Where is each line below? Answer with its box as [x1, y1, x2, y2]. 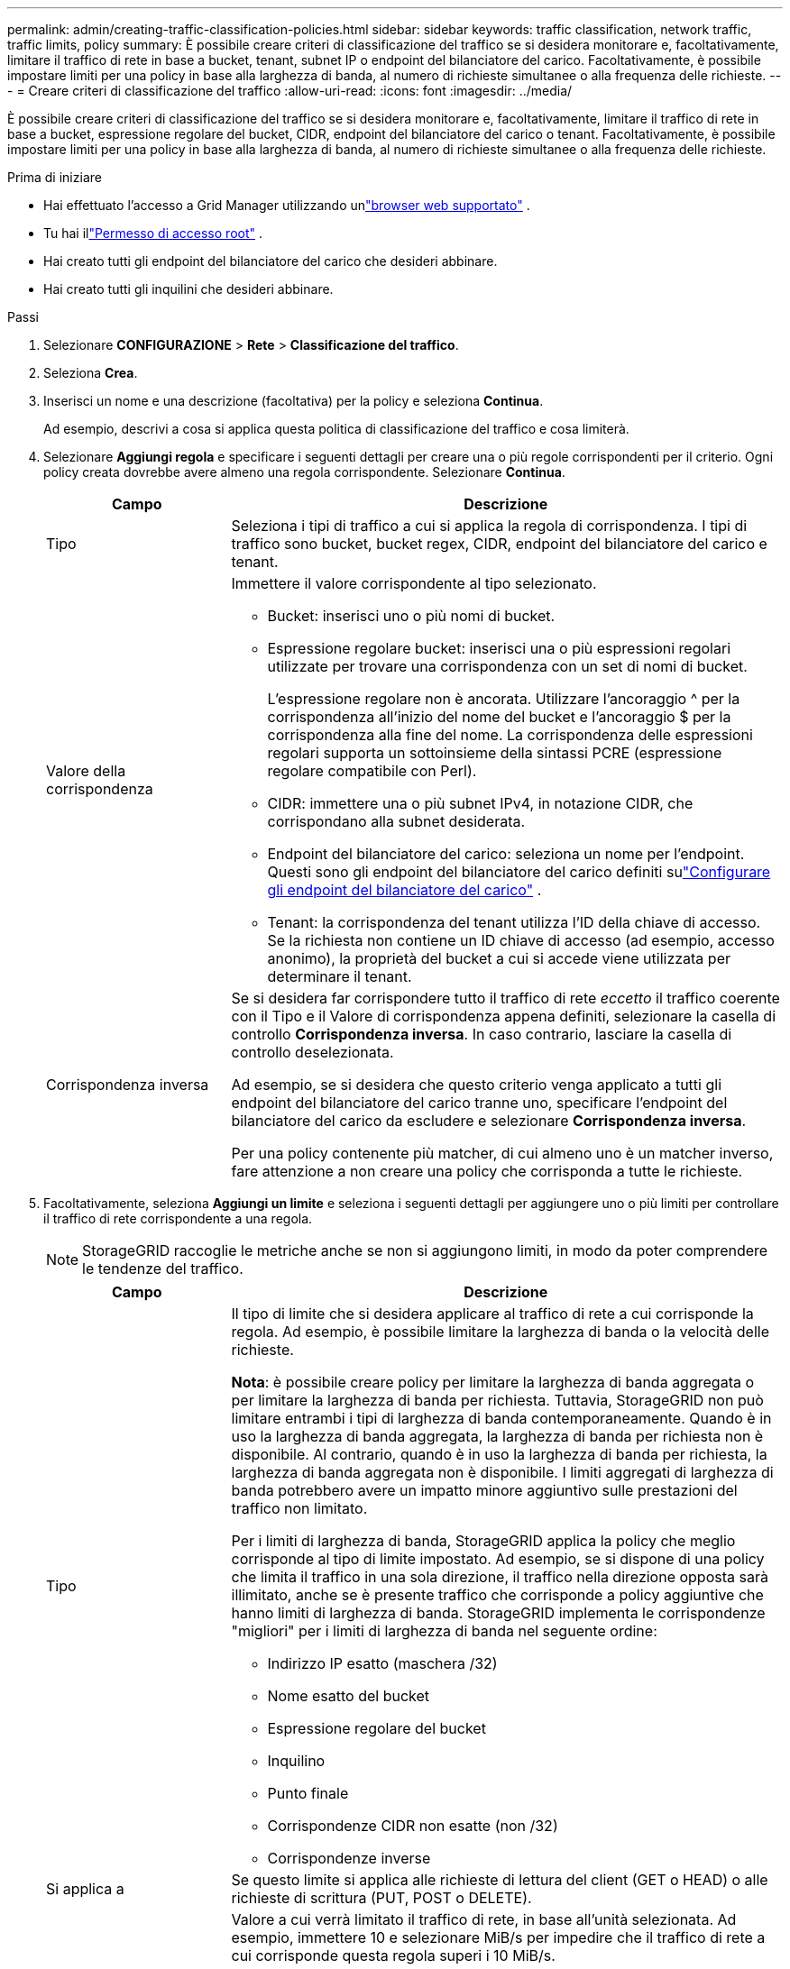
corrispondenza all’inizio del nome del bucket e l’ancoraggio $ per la [267, 708, 731, 726]
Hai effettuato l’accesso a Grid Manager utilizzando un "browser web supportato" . [43, 197, 530, 213]
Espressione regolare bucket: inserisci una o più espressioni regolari [267, 639, 731, 657]
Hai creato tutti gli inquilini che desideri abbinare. [43, 281, 334, 297]
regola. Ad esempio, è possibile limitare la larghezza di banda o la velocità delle [231, 1323, 769, 1341]
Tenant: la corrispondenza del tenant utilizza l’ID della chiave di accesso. [267, 913, 761, 931]
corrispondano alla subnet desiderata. [267, 812, 526, 830]
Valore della [46, 762, 126, 780]
